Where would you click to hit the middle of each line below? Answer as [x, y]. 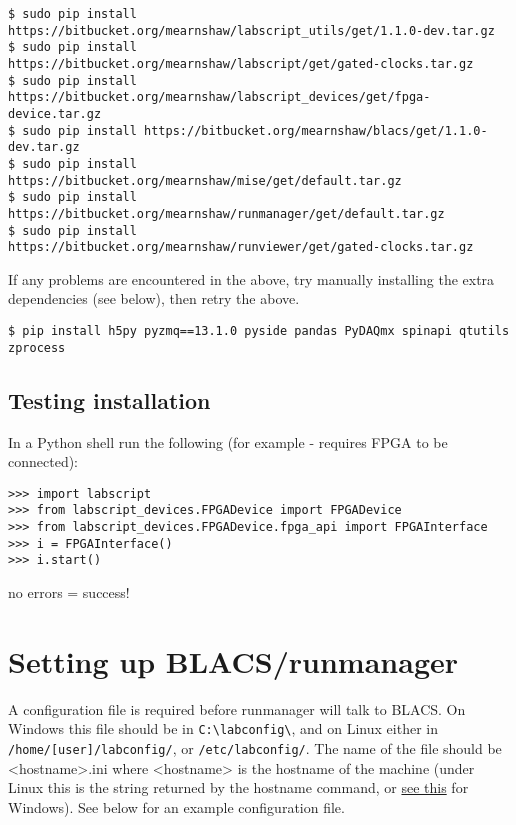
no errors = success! [69, 592]
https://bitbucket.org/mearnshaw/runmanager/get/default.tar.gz [226, 213]
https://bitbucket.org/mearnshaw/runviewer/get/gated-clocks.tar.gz [241, 247]
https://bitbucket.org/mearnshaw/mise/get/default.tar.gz [205, 180]
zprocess [37, 347]
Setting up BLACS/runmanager [233, 660]
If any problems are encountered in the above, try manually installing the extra [251, 278]
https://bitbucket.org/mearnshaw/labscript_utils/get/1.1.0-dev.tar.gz [251, 30]
